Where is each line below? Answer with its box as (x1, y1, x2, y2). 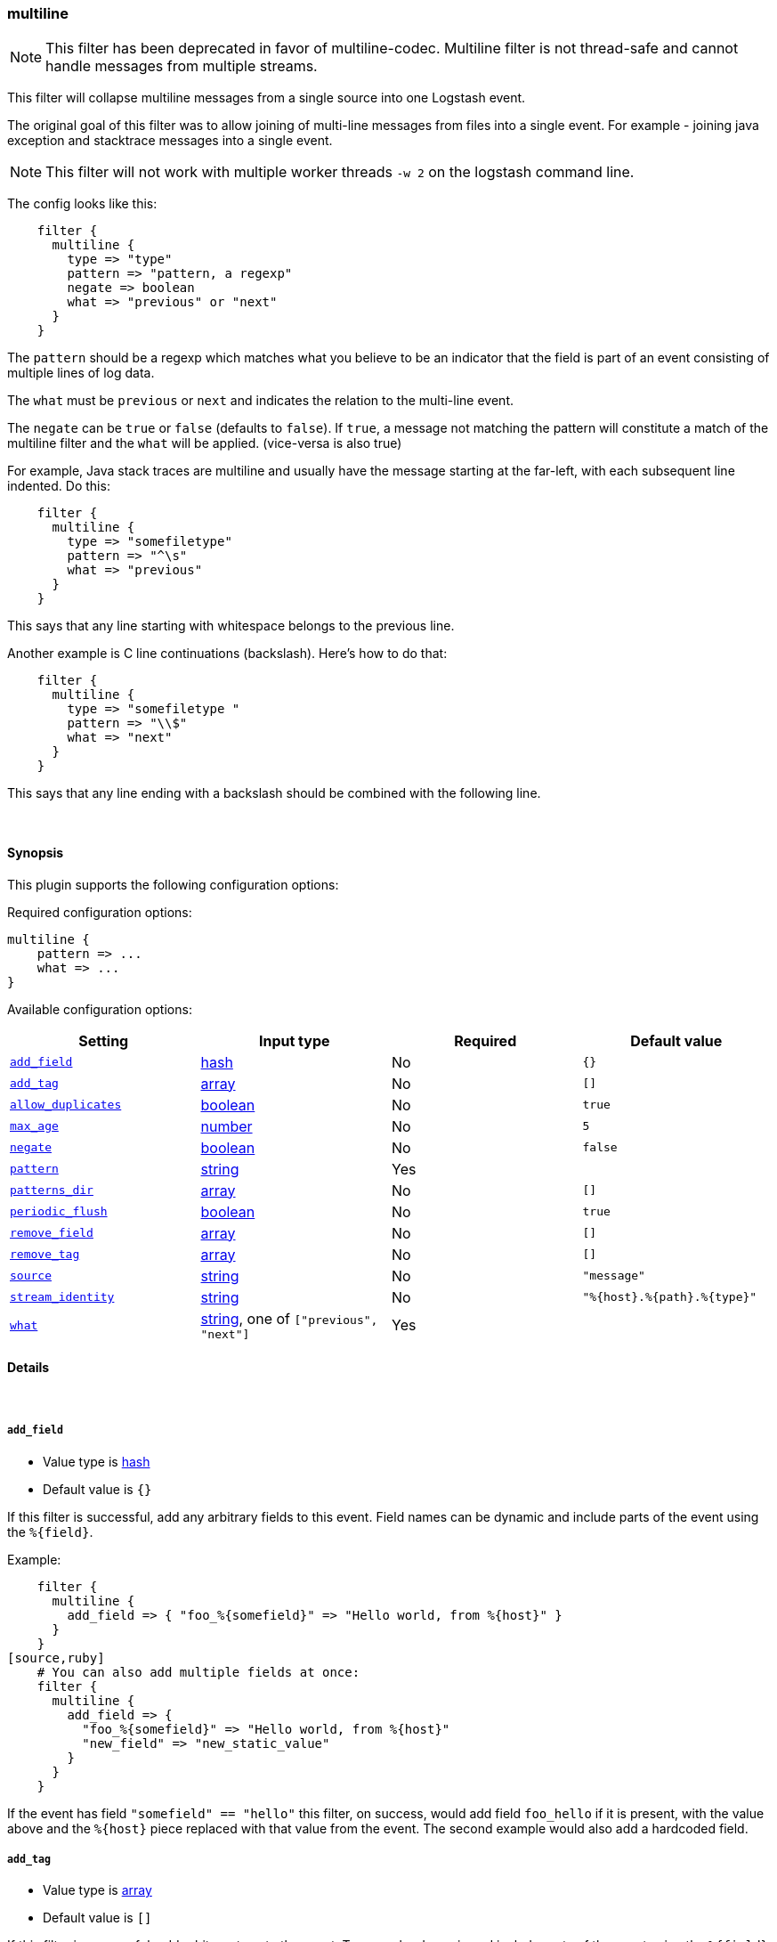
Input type (258, 1031, 330, 1050)
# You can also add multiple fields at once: (36, 1664, 360, 1679)
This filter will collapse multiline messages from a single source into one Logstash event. (7, 90, 526, 106)
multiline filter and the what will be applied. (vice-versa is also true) (7, 435, 402, 451)
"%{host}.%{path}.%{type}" (582, 1290, 757, 1304)
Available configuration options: (7, 1001, 192, 1017)
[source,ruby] (7, 1650, 105, 1665)
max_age (10, 1119, 59, 1134)
